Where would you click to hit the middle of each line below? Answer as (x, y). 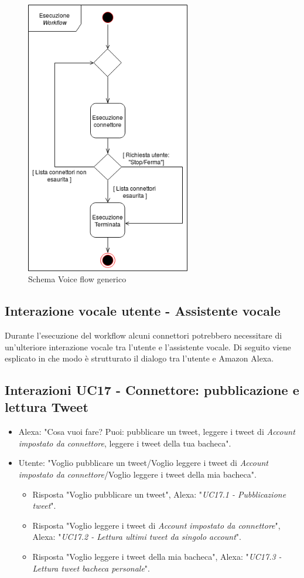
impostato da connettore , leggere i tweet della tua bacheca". (125, 443)
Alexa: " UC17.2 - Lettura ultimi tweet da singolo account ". (137, 537)
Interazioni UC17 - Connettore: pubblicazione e (152, 390)
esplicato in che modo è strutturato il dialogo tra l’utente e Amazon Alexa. (139, 358)
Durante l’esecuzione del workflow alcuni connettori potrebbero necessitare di (144, 335)
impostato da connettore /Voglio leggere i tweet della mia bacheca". (137, 474)
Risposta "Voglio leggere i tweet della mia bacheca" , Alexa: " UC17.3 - (157, 557)
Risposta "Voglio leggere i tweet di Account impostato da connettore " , (156, 525)
